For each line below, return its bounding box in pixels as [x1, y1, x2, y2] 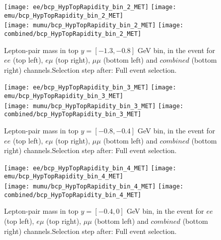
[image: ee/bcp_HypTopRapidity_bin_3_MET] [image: [4, 84, 177, 91]
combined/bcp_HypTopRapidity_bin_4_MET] [4, 191, 142, 199]
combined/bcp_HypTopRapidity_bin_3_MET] [4, 111, 142, 118]
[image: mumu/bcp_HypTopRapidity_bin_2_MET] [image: [4, 22, 184, 29]
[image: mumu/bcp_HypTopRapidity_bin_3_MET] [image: [4, 102, 184, 110]
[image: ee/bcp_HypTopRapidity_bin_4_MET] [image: [4, 164, 177, 172]
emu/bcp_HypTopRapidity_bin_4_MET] [4, 173, 124, 180]
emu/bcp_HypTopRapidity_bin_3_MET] [4, 92, 124, 100]
